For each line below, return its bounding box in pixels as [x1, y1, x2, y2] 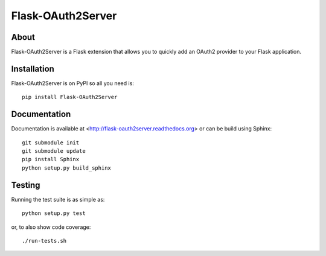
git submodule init [22, 139, 80, 146]
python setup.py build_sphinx [22, 164, 112, 171]
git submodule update [22, 148, 86, 155]
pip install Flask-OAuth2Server [22, 94, 118, 101]
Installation [11, 63, 54, 74]
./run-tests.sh [22, 237, 67, 244]
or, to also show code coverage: [11, 223, 91, 231]
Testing [11, 180, 40, 190]
